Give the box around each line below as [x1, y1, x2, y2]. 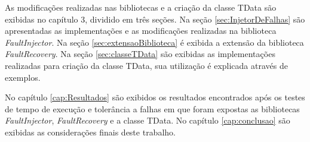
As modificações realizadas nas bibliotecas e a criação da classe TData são [5, 1, 277, 13]
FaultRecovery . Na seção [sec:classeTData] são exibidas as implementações [5, 48, 275, 60]
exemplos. [5, 71, 41, 83]
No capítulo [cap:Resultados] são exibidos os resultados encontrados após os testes [5, 91, 305, 103]
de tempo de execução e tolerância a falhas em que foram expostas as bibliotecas [5, 102, 300, 115]
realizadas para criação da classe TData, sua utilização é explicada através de [5, 59, 288, 71]
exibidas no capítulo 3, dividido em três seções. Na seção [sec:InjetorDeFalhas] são [5, 12, 305, 25]
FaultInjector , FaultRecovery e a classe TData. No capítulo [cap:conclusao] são [5, 114, 290, 127]
